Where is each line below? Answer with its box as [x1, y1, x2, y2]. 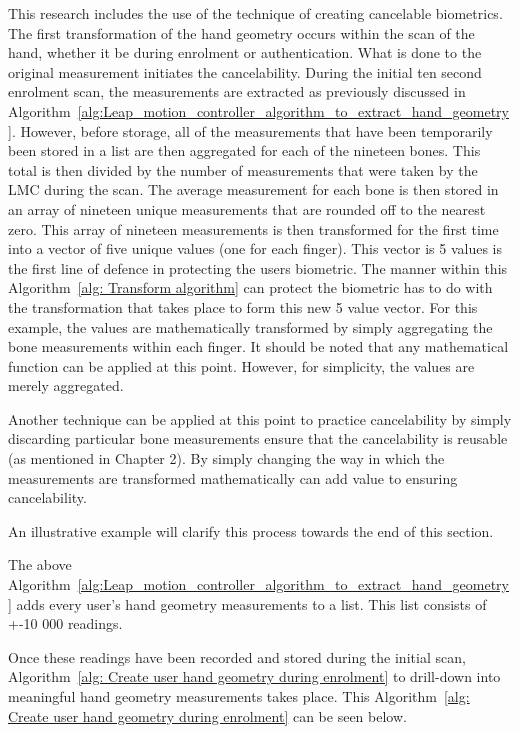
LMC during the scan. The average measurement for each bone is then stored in [8, 179, 499, 200]
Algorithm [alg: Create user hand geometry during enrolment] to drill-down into [8, 666, 501, 687]
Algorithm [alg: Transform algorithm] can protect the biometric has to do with [8, 277, 493, 298]
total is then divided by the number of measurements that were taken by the [8, 159, 478, 180]
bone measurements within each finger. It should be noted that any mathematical [8, 336, 509, 357]
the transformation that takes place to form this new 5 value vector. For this [8, 296, 478, 317]
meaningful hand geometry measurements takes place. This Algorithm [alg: [8, 686, 470, 706]
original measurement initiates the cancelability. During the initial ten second [8, 61, 482, 82]
